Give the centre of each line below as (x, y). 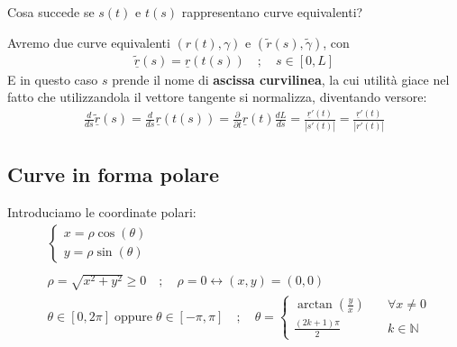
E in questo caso (53, 79)
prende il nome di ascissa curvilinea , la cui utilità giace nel (281, 79)
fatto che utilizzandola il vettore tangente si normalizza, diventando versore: (217, 97)
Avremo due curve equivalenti (89, 42)
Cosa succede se (51, 12)
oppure (134, 317)
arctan (315, 305)
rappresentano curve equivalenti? (272, 12)
